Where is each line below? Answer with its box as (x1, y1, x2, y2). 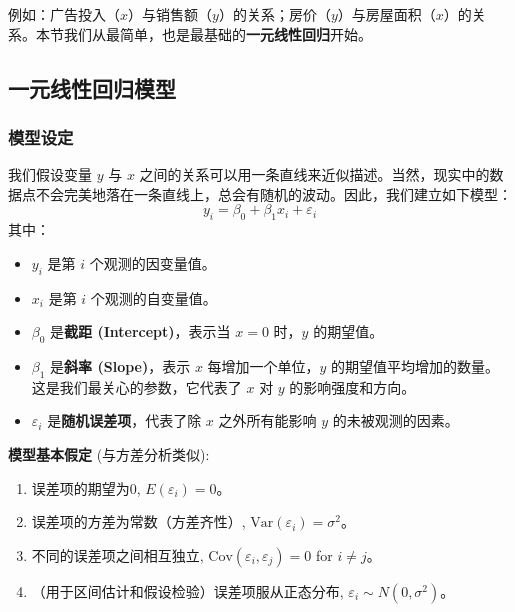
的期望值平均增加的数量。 (331, 355, 500, 376)
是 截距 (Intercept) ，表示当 (50, 321, 231, 342)
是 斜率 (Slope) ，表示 (50, 355, 191, 376)
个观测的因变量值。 (89, 252, 216, 273)
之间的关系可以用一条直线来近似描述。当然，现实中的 (139, 164, 490, 185)
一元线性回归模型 (8, 72, 176, 103)
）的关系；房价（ (218, 4, 331, 24)
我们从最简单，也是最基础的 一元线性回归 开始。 (63, 23, 372, 44)
